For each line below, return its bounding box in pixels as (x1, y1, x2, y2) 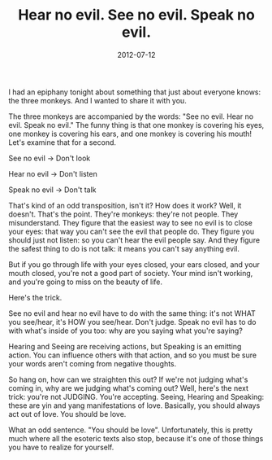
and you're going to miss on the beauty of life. (8, 277, 163, 287)
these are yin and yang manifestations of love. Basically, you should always (8, 401, 261, 410)
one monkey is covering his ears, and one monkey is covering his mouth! (8, 129, 253, 138)
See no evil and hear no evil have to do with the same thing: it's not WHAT (8, 308, 256, 318)
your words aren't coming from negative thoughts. (8, 358, 177, 368)
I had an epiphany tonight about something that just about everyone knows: (8, 87, 261, 97)
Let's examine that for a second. (8, 137, 116, 147)
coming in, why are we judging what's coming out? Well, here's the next (8, 383, 249, 392)
